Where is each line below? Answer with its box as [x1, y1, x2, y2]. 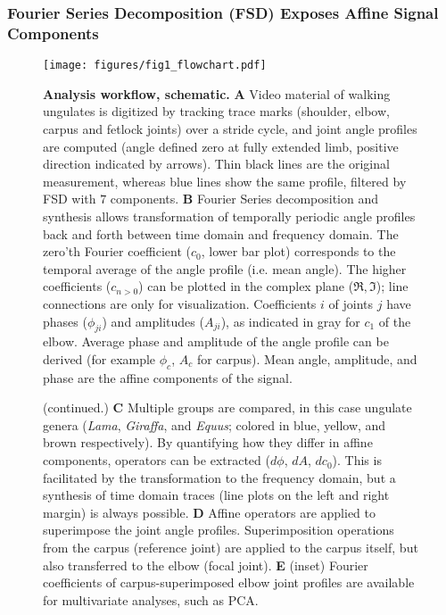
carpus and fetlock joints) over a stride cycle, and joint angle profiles [43, 119, 417, 137]
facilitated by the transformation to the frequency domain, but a [43, 468, 396, 486]
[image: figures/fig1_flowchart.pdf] [43, 59, 267, 72]
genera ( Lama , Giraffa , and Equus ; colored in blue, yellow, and [43, 415, 386, 434]
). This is [332, 451, 382, 470]
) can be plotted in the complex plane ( [138, 277, 354, 295]
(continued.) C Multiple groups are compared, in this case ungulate [43, 398, 412, 417]
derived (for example [43, 349, 156, 368]
